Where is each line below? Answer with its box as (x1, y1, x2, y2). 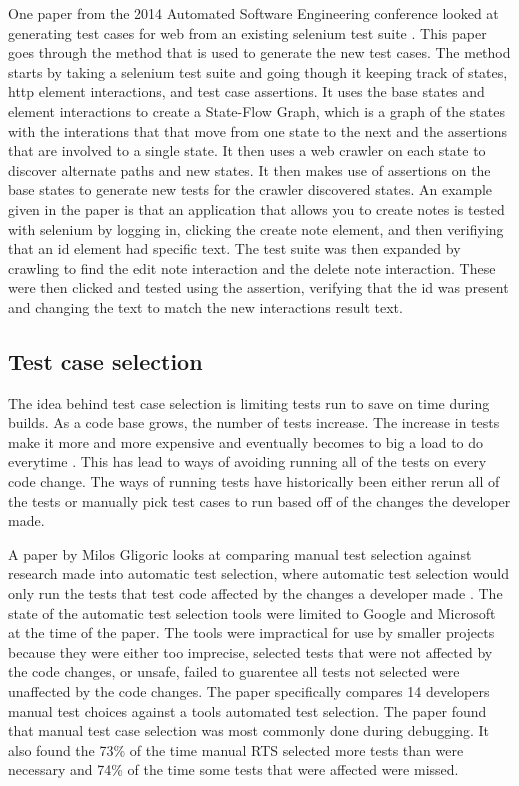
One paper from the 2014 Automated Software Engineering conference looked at (8, 3, 499, 23)
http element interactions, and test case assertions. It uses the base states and (8, 81, 485, 102)
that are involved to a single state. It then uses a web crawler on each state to (8, 140, 486, 161)
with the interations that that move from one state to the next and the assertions (8, 120, 508, 141)
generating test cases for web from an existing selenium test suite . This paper (8, 22, 487, 43)
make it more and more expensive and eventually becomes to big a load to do (8, 431, 484, 452)
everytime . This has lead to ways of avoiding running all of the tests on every (8, 451, 487, 472)
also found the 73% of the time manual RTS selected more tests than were (8, 739, 464, 760)
